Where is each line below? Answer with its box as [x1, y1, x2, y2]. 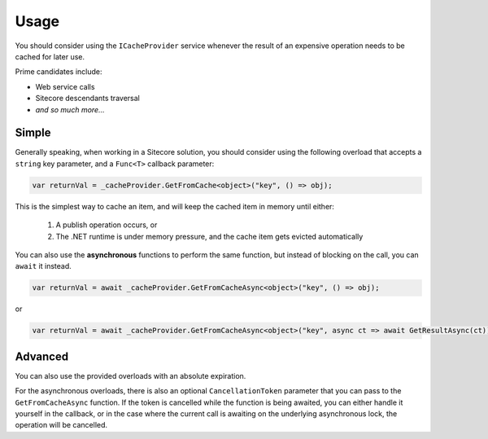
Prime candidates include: [15, 67, 102, 77]
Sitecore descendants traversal [35, 94, 140, 103]
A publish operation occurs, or [55, 220, 158, 230]
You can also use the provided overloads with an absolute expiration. [15, 371, 246, 380]
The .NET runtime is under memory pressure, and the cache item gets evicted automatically [55, 231, 364, 241]
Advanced [15, 349, 69, 363]
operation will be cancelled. [15, 420, 108, 430]
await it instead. [15, 261, 72, 271]
